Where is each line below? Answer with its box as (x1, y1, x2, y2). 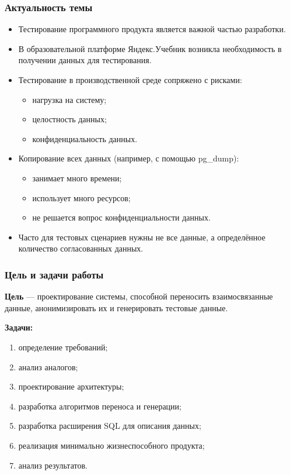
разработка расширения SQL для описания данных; (18, 419, 201, 432)
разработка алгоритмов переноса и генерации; (18, 400, 181, 412)
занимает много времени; (32, 171, 122, 184)
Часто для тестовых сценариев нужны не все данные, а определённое (18, 230, 265, 243)
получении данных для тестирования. (18, 54, 152, 66)
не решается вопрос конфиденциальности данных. (32, 211, 211, 223)
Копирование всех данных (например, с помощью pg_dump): (18, 152, 239, 164)
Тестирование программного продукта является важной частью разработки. (18, 23, 286, 35)
